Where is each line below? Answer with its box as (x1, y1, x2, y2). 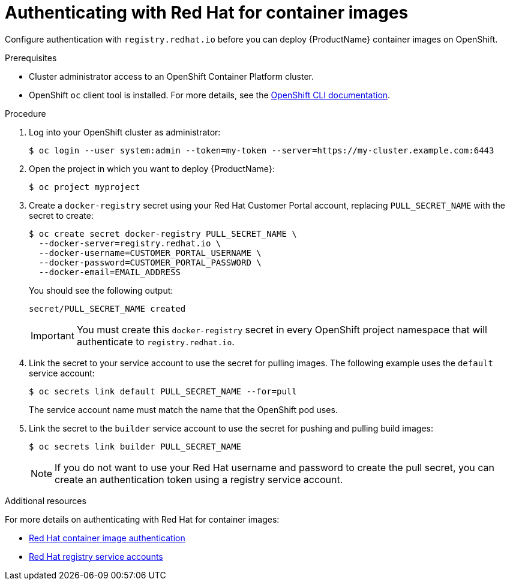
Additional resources (5, 495, 86, 506)
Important (31, 329, 74, 342)
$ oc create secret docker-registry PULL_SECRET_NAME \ (29, 228, 297, 239)
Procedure (5, 108, 46, 119)
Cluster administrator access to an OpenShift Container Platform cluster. (29, 71, 314, 82)
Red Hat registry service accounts (29, 551, 163, 562)
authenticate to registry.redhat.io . (76, 335, 235, 348)
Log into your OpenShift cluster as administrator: (29, 126, 221, 137)
